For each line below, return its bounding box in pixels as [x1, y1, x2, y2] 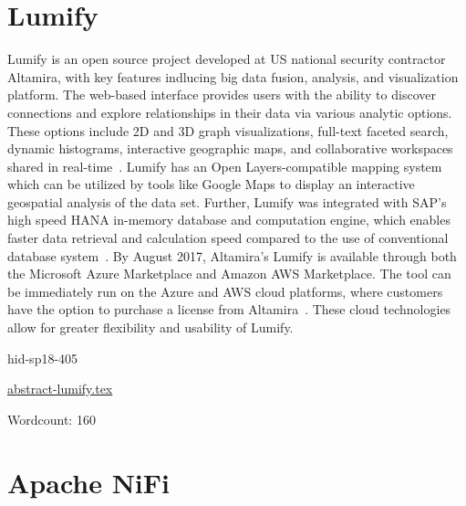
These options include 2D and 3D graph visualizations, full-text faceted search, [7, 121, 449, 140]
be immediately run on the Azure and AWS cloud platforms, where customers [7, 281, 443, 300]
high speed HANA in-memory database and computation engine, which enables [7, 210, 450, 229]
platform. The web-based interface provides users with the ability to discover [7, 85, 436, 104]
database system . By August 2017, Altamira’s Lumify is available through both [7, 246, 457, 265]
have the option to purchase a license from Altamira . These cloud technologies [7, 300, 451, 319]
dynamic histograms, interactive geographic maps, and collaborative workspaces [7, 139, 453, 158]
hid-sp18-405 [7, 348, 78, 367]
